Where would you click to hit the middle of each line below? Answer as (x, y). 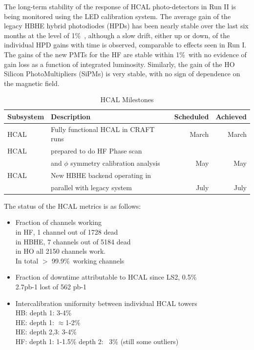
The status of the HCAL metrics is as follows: (73, 206)
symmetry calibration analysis (115, 163)
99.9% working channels (88, 260)
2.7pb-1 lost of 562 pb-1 (51, 286)
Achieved (231, 116)
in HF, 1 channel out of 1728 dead (67, 232)
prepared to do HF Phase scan (96, 151)
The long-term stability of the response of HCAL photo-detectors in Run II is (120, 6)
